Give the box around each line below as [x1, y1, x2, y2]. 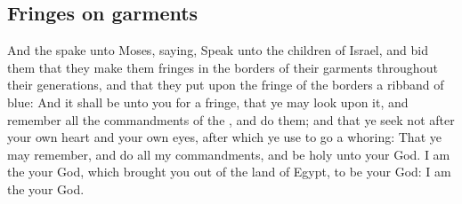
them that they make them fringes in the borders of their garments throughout [7, 58, 438, 76]
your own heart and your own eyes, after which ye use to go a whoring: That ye [7, 128, 442, 146]
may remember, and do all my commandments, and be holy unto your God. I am [7, 145, 450, 163]
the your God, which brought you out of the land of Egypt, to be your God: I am [7, 162, 451, 181]
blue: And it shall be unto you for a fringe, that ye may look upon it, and [7, 92, 409, 111]
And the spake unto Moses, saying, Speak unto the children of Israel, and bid [7, 41, 428, 59]
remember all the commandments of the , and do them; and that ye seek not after [7, 110, 455, 129]
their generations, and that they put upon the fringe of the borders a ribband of [7, 75, 444, 94]
